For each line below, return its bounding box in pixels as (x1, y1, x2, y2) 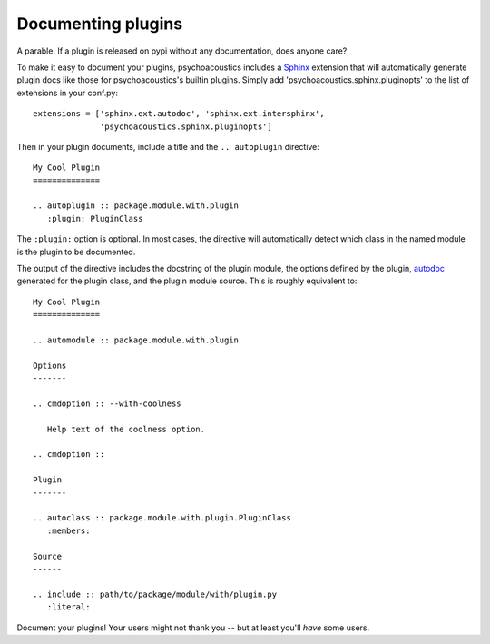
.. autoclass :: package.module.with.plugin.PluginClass (33, 513, 292, 523)
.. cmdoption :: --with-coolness (33, 398, 181, 409)
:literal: (46, 602, 91, 612)
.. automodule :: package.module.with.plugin (33, 334, 240, 345)
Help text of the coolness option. (46, 423, 206, 434)
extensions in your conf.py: (16, 87, 118, 98)
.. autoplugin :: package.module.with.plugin (33, 201, 240, 211)
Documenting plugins (16, 14, 183, 34)
